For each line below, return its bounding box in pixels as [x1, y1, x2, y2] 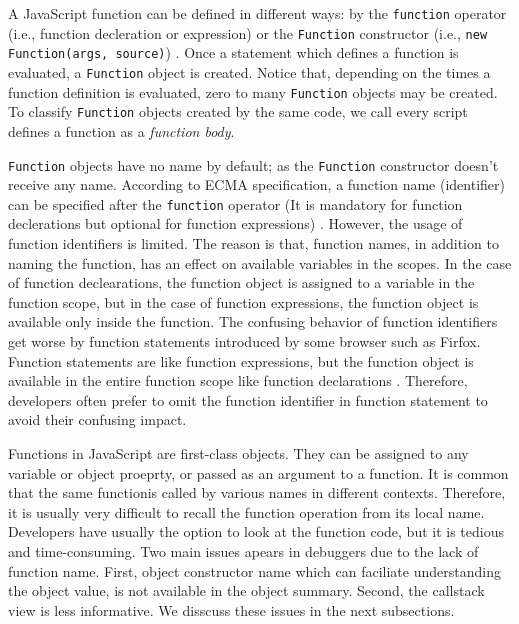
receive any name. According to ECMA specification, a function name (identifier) [8, 174, 505, 195]
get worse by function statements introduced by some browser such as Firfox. [8, 331, 481, 351]
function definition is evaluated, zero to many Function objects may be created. [8, 81, 498, 102]
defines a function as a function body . [8, 120, 235, 141]
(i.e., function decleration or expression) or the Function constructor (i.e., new [8, 22, 488, 43]
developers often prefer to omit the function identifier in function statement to [8, 389, 488, 410]
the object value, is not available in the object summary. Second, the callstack [8, 580, 485, 601]
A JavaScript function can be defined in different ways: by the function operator [8, 3, 507, 23]
